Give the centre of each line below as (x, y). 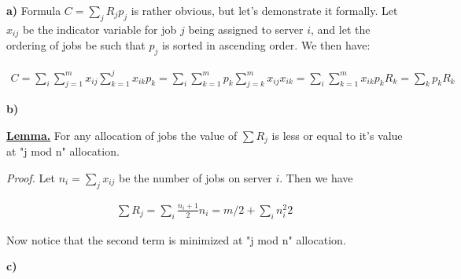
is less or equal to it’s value (337, 135)
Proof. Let (31, 178)
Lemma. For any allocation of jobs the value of (122, 135)
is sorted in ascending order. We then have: (266, 45)
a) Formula (34, 10)
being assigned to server (246, 29)
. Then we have (316, 178)
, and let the (341, 29)
